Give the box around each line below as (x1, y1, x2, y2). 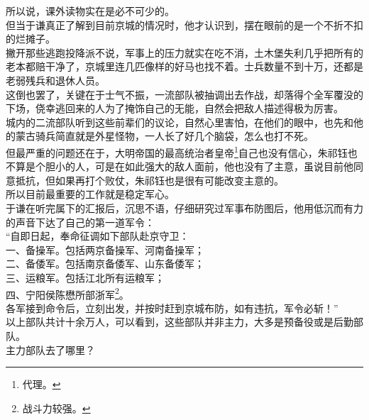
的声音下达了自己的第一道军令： (6, 214, 155, 229)
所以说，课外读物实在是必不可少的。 (6, 4, 175, 18)
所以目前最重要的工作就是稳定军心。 (6, 187, 175, 201)
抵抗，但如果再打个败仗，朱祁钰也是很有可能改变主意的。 (15, 172, 284, 187)
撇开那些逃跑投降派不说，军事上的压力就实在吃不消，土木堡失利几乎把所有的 (6, 45, 363, 60)
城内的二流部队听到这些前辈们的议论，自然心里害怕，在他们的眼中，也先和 (6, 114, 353, 129)
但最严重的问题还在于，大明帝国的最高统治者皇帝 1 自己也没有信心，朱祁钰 (6, 143, 348, 160)
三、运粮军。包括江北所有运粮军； (6, 270, 165, 284)
